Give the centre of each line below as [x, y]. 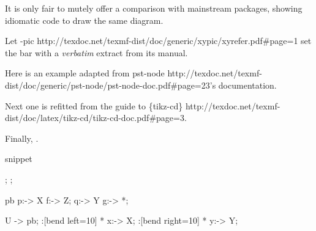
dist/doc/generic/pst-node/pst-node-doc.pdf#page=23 [107, 85]
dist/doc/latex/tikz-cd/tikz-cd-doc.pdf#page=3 [95, 118]
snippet [19, 159]
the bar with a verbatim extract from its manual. [96, 52]
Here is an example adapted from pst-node [85, 73]
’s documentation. [243, 85]
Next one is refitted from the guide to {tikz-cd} [94, 105]
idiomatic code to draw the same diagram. [84, 20]
